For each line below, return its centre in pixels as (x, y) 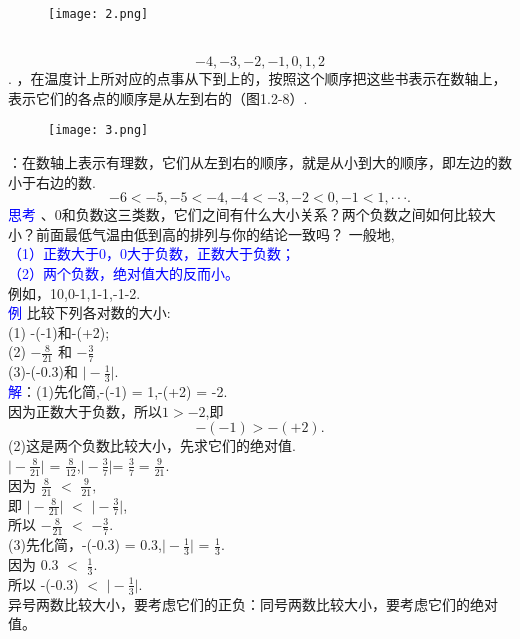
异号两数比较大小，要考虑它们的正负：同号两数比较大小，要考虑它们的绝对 (253, 603)
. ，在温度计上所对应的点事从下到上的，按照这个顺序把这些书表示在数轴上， (257, 78)
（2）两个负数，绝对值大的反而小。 (123, 273)
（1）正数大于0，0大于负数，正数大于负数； (151, 253)
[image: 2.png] (98, 14)
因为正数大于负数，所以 (85, 410)
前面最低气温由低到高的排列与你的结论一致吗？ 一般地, (215, 233)
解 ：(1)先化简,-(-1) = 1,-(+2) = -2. (118, 391)
